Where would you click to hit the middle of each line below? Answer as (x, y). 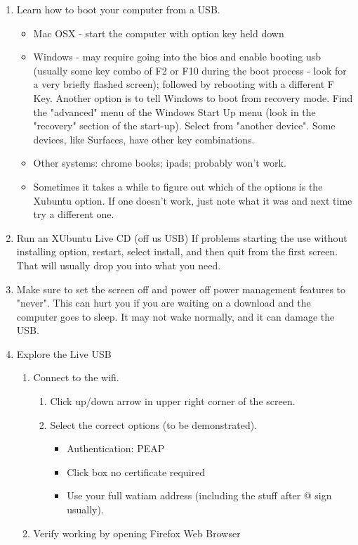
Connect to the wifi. (76, 377)
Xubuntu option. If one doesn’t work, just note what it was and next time (193, 200)
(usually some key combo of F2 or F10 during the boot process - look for (190, 70)
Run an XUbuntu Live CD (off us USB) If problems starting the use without (182, 237)
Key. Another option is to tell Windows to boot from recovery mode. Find (193, 97)
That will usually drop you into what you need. (119, 265)
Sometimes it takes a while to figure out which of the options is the (178, 186)
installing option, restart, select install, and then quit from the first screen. (177, 251)
